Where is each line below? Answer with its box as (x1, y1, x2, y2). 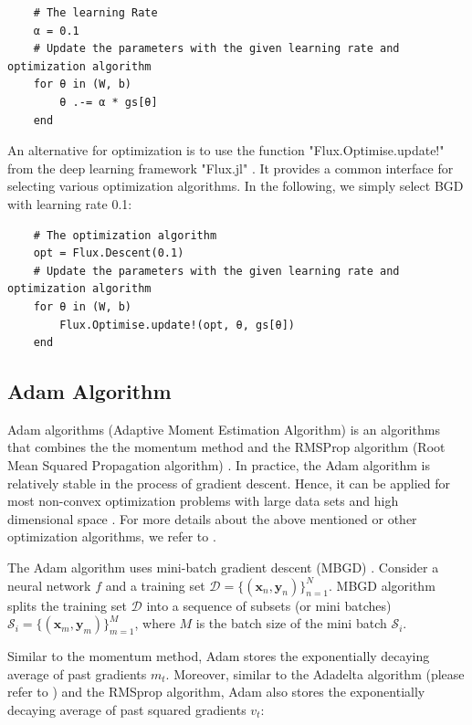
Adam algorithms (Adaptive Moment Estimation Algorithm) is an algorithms (7, 419, 440, 438)
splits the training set (7, 595, 127, 615)
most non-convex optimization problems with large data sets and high (7, 491, 399, 510)
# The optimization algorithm (33, 228, 217, 242)
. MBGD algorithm (329, 575, 435, 594)
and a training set (105, 575, 205, 594)
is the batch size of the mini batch (195, 614, 387, 633)
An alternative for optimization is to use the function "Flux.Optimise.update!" (7, 141, 445, 160)
